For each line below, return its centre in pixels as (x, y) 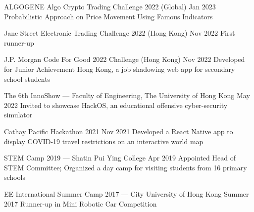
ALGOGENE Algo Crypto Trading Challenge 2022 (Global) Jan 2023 (110, 6)
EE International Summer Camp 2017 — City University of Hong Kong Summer (127, 193)
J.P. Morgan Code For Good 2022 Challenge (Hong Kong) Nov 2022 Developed (125, 59)
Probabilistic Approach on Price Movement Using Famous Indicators (108, 16)
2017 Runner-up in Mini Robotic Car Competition (80, 203)
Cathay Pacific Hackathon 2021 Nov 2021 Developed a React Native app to (119, 131)
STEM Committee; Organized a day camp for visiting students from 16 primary (126, 167)
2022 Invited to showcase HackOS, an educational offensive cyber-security (116, 105)
